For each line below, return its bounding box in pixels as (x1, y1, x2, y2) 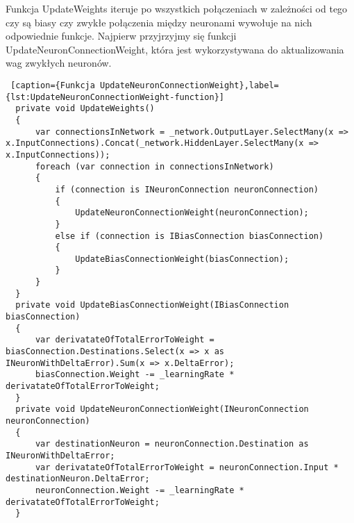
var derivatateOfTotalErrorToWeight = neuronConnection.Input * (35, 462, 339, 472)
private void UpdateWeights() (15, 103, 155, 114)
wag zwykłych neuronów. (6, 56, 112, 70)
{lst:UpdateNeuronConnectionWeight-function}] (6, 92, 224, 102)
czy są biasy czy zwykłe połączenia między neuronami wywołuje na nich (6, 15, 312, 29)
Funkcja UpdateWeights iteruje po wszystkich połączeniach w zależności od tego (6, 1, 348, 15)
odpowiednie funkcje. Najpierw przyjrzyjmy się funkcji (6, 28, 237, 43)
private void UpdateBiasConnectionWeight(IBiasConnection (15, 300, 289, 310)
